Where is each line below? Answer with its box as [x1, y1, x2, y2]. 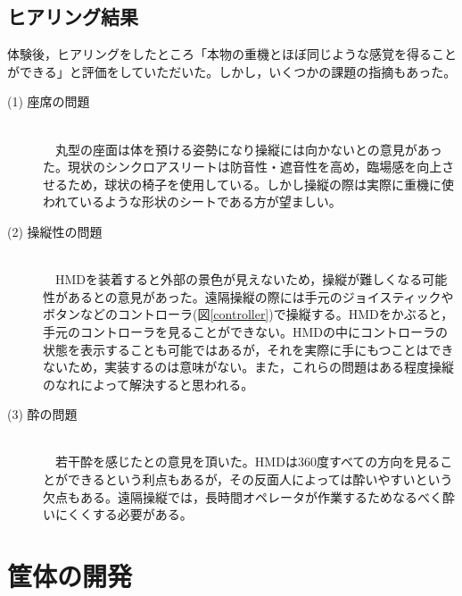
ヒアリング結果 [7, 3, 138, 30]
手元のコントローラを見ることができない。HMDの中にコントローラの [43, 322, 449, 340]
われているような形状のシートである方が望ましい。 [43, 192, 342, 211]
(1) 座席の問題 [7, 92, 90, 111]
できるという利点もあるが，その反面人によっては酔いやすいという [67, 470, 453, 489]
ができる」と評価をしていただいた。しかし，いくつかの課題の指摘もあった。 [7, 62, 457, 80]
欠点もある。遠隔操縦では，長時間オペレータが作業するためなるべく [43, 487, 442, 506]
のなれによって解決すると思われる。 [43, 374, 254, 393]
